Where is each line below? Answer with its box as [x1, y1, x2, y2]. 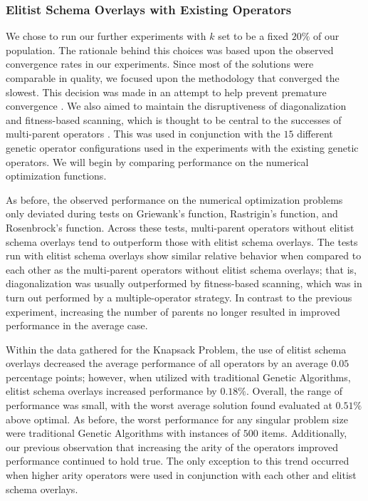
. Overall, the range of [246, 383, 343, 398]
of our [312, 29, 340, 43]
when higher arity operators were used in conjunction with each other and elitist [6, 468, 357, 482]
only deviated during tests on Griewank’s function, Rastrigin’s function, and [6, 206, 338, 221]
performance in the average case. [6, 318, 148, 333]
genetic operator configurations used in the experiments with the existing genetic [6, 140, 359, 155]
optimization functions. [6, 168, 107, 183]
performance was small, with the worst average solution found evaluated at [6, 398, 332, 413]
